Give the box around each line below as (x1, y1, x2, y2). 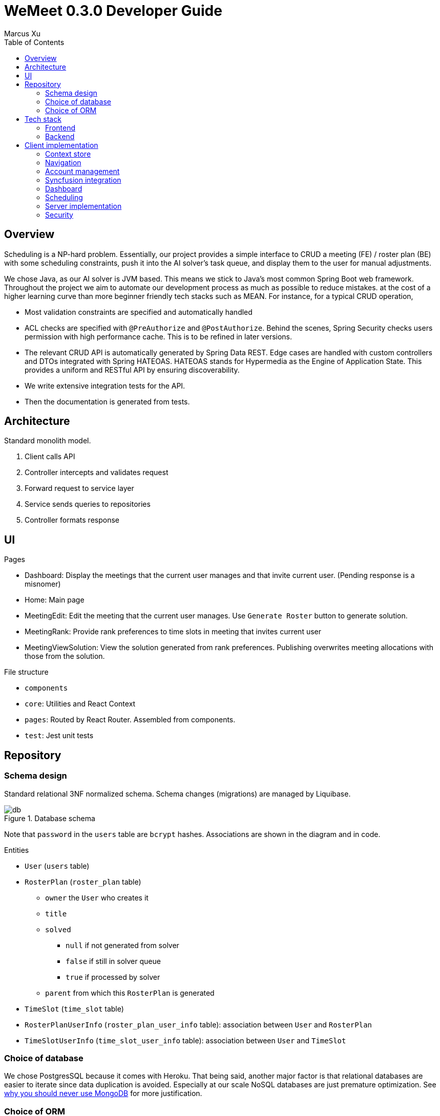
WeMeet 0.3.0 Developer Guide (4, 2, 222, 19)
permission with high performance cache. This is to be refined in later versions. (25, 332, 292, 341)
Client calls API (25, 452, 75, 461)
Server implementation (45, 201, 122, 210)
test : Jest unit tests (25, 731, 94, 740)
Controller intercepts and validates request (25, 468, 169, 477)
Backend (45, 132, 75, 141)
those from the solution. (25, 652, 105, 661)
